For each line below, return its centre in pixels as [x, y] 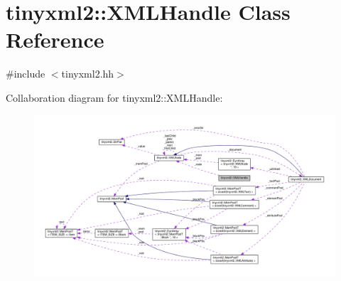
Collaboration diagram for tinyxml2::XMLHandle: [114, 97]
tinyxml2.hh [88, 74]
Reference [55, 39]
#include [26, 74]
